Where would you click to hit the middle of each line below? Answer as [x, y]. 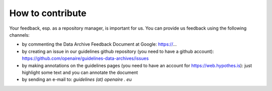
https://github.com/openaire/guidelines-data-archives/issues [85, 58]
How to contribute [48, 13]
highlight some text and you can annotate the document [80, 72]
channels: [19, 35]
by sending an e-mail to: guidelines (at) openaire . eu [77, 79]
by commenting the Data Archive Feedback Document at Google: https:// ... [99, 44]
